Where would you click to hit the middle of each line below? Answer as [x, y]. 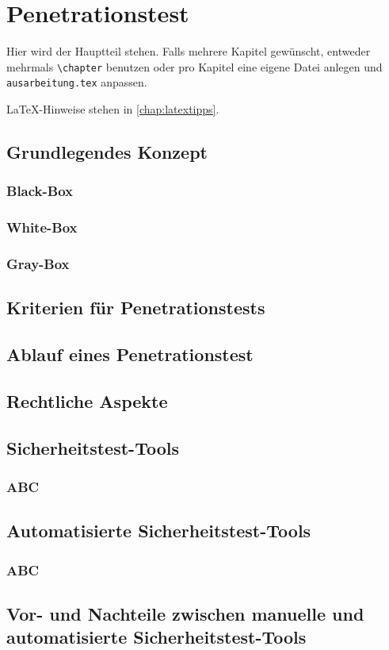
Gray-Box [38, 264]
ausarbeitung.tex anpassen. [77, 82]
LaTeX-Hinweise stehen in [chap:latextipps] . [113, 109]
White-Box [42, 227]
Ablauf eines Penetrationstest [130, 354]
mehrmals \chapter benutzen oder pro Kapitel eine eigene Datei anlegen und [194, 66]
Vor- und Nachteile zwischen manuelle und [185, 613]
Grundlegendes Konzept [107, 152]
